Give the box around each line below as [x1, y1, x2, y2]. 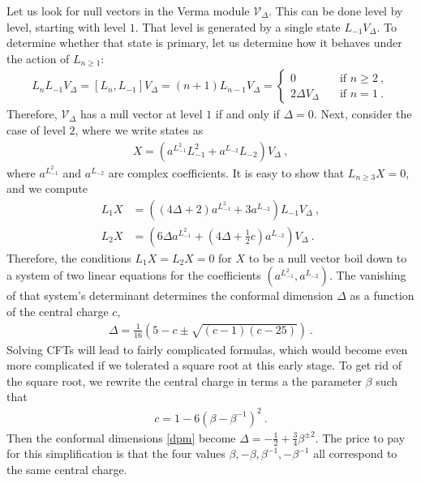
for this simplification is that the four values [6, 445, 226, 462]
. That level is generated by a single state [135, 18, 341, 35]
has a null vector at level [79, 105, 203, 122]
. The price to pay [315, 429, 406, 446]
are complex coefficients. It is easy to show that [108, 164, 345, 181]
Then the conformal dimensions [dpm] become [6, 429, 236, 446]
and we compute [6, 180, 88, 197]
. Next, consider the [313, 105, 412, 122]
